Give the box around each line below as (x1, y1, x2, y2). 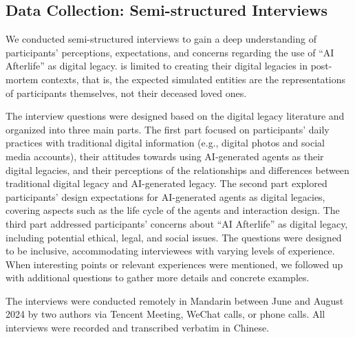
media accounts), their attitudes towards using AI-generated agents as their (6, 149, 324, 163)
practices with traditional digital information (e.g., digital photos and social (6, 135, 325, 150)
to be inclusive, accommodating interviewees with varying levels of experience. (6, 243, 335, 258)
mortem (6, 72, 39, 86)
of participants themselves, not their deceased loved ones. (6, 85, 247, 100)
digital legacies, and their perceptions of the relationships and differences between (6, 162, 349, 177)
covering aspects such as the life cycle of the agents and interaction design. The (6, 203, 340, 217)
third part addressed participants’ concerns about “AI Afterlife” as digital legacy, (6, 216, 348, 230)
